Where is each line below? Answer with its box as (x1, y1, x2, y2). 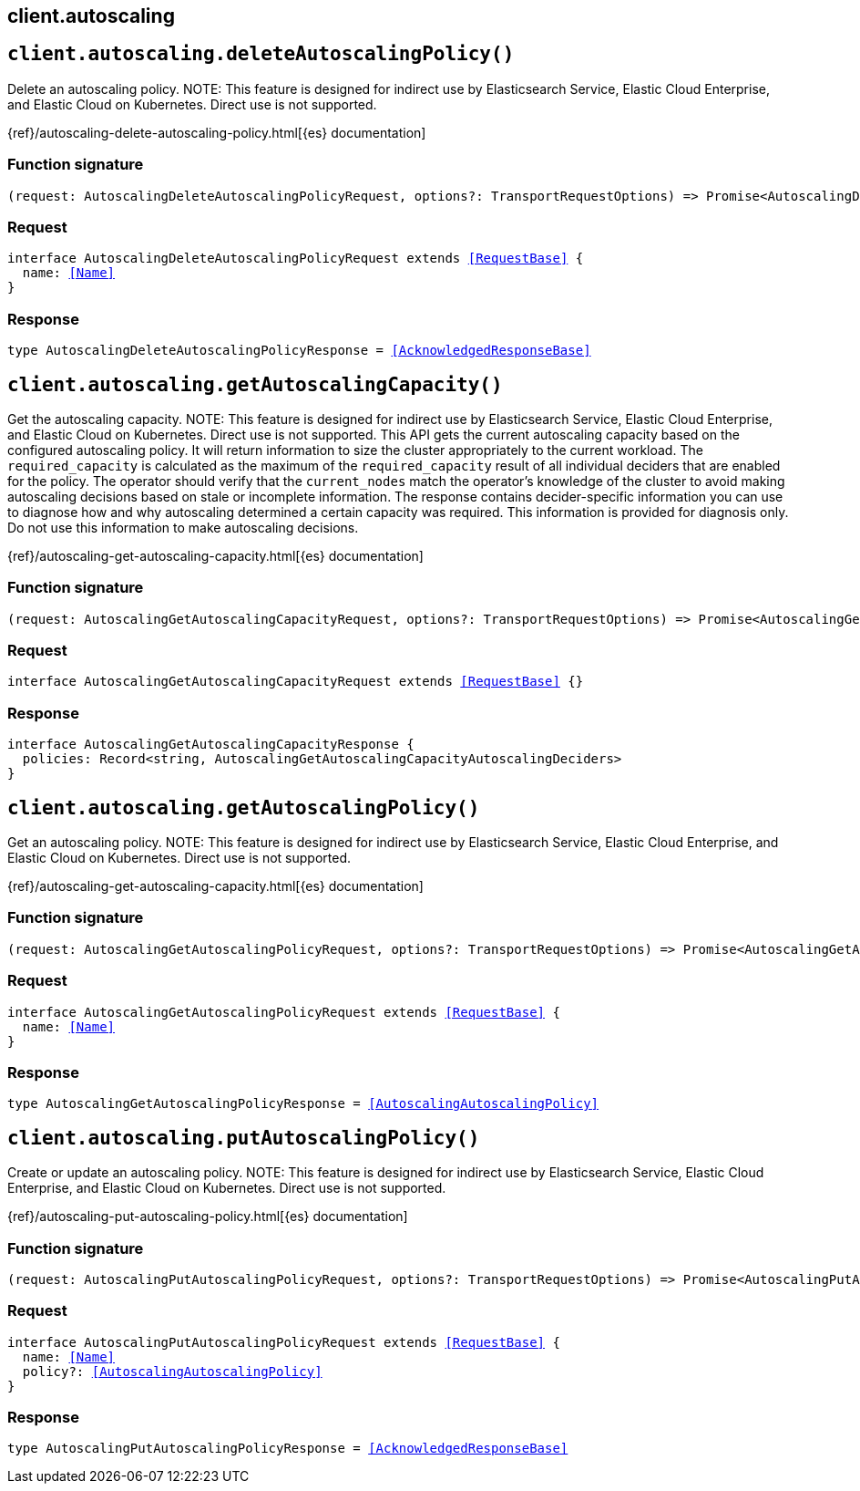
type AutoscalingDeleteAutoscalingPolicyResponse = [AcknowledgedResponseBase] (7, 343, 591, 358)
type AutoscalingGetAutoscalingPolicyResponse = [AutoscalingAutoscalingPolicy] (7, 1096, 599, 1112)
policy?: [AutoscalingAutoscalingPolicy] (22, 1363, 322, 1379)
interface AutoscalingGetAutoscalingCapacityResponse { (7, 737, 415, 752)
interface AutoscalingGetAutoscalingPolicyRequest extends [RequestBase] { (7, 1004, 560, 1020)
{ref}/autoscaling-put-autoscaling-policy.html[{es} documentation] (7, 1208, 408, 1225)
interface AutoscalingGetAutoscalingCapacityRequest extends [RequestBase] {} (7, 674, 584, 689)
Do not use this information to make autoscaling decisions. (7, 519, 359, 535)
